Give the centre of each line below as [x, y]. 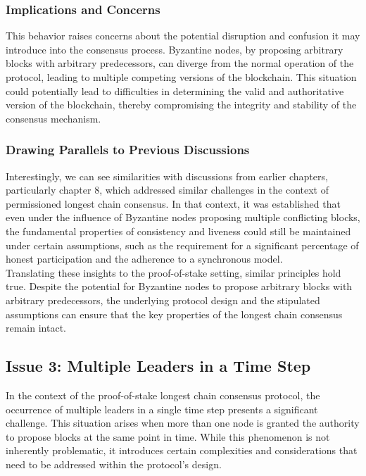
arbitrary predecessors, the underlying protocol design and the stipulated [163, 300]
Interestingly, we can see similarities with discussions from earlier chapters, [167, 176]
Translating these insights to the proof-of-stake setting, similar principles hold [173, 272]
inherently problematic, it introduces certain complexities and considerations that [182, 450]
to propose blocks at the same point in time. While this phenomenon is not [168, 436]
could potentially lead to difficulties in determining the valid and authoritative [175, 90]
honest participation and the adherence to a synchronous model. [144, 259]
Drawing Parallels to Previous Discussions [128, 150]
